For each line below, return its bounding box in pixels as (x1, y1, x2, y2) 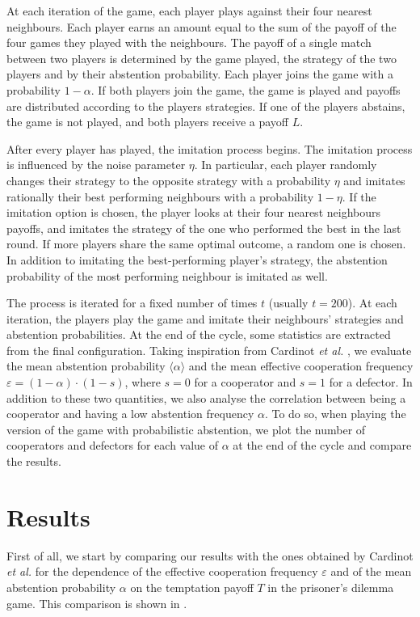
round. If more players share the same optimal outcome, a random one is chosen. (6, 235, 406, 252)
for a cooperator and (194, 374, 296, 391)
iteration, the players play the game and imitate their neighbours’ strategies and (6, 310, 404, 327)
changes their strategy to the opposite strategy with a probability (6, 171, 331, 188)
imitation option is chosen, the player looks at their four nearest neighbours (6, 204, 380, 221)
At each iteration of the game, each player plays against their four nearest (6, 2, 372, 19)
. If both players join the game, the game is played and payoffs (90, 81, 401, 98)
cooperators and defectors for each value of (6, 437, 219, 454)
